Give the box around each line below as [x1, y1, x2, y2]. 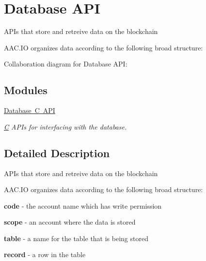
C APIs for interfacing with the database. [4, 121, 127, 131]
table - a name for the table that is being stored [4, 233, 148, 243]
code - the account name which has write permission [4, 200, 162, 211]
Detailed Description [4, 145, 110, 160]
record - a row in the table [4, 249, 86, 260]
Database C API [4, 105, 55, 115]
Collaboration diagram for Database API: [4, 59, 127, 69]
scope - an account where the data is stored [4, 217, 136, 227]
